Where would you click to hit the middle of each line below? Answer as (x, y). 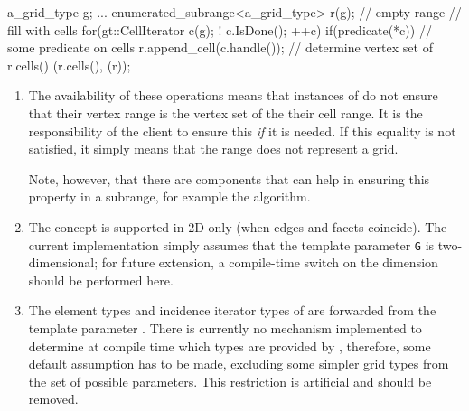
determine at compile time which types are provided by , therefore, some (230, 346)
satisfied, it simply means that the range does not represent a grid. (213, 149)
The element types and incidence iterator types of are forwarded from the (232, 310)
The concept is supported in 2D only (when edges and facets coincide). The (238, 226)
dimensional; (63, 262)
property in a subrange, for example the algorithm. (169, 196)
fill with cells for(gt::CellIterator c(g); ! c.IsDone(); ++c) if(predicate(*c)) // (220, 29)
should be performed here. (101, 280)
